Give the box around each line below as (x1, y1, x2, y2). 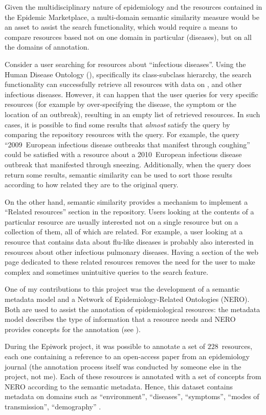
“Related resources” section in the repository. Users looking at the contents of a (5, 206, 254, 217)
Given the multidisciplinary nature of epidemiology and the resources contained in (5, 2, 262, 12)
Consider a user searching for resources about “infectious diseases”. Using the (5, 58, 246, 69)
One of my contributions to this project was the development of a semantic (5, 283, 240, 294)
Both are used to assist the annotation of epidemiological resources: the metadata (5, 303, 260, 314)
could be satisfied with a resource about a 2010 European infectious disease (5, 149, 242, 160)
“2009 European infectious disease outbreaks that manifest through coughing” (5, 139, 250, 149)
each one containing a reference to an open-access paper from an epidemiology (5, 351, 250, 361)
